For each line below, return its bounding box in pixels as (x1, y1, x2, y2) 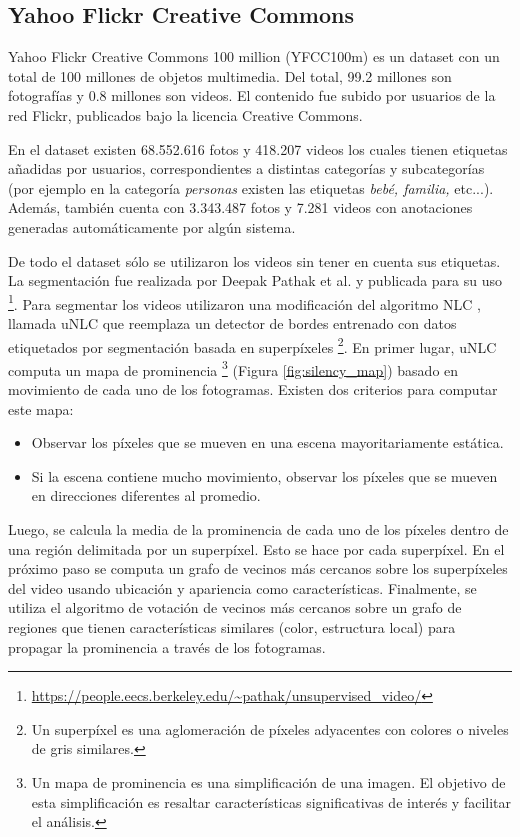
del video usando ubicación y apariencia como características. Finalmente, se (8, 577, 477, 598)
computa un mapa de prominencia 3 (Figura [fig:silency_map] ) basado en (8, 356, 459, 380)
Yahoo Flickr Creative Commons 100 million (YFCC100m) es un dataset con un (8, 46, 500, 67)
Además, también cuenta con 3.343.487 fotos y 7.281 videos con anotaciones (8, 197, 473, 218)
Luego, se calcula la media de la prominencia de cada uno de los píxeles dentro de (8, 519, 509, 540)
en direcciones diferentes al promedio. (31, 485, 261, 506)
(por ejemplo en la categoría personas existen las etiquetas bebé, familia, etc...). (8, 177, 494, 198)
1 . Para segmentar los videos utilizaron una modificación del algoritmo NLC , (8, 290, 481, 314)
